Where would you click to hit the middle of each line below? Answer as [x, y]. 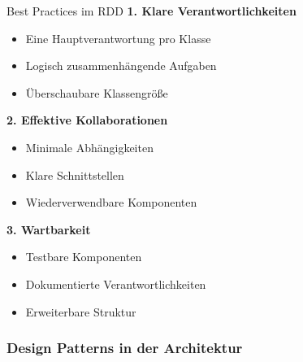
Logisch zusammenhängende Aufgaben [121, 65]
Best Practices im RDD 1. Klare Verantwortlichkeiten [151, 11]
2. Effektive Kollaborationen [87, 120]
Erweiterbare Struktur [81, 311]
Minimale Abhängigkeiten [89, 147]
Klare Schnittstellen [75, 174]
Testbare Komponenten [84, 257]
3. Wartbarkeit [49, 229]
